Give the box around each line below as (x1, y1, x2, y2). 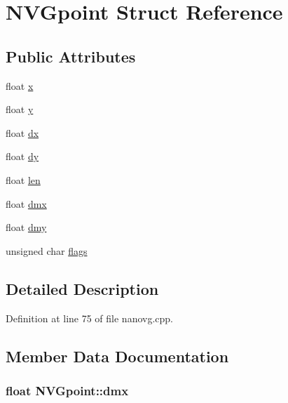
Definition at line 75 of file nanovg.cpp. (6, 310, 174, 325)
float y (6, 102, 34, 117)
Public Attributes (6, 45, 136, 67)
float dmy (6, 220, 47, 234)
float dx (6, 125, 39, 140)
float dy (6, 149, 39, 164)
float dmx (6, 196, 47, 211)
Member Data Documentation (6, 345, 229, 366)
